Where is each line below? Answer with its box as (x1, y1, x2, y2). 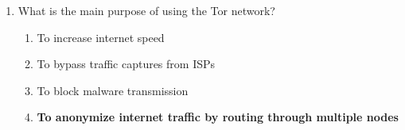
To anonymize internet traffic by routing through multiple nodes (37, 109, 399, 125)
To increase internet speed (37, 29, 165, 45)
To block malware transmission (37, 82, 189, 98)
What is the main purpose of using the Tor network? (18, 2, 275, 18)
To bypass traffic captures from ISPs (37, 55, 216, 72)
